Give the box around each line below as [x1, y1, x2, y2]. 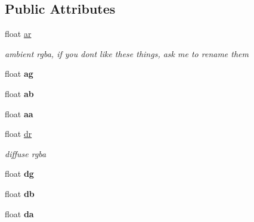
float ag [5, 67, 33, 80]
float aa [5, 107, 33, 120]
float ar [5, 27, 32, 40]
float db [5, 187, 35, 199]
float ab [5, 87, 34, 99]
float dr [5, 127, 32, 140]
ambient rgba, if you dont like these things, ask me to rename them [5, 47, 249, 60]
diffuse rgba [5, 147, 47, 160]
